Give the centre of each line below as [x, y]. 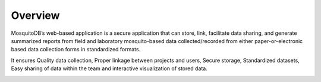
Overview [35, 15]
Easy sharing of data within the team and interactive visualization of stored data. [109, 68]
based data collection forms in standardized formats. [76, 50]
